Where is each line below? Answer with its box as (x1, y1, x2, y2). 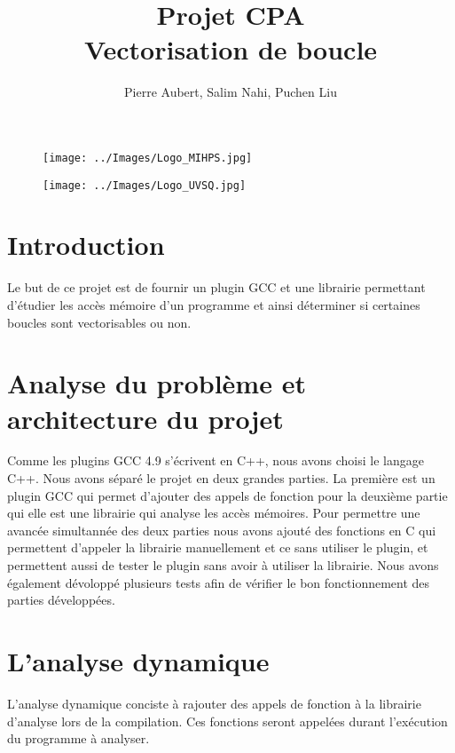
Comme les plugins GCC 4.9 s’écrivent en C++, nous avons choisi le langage (7, 451, 424, 470)
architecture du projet (7, 400, 284, 436)
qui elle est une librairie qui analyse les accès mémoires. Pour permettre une (7, 503, 420, 522)
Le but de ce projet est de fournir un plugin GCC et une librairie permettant (7, 278, 426, 297)
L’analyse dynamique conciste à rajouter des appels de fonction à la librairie (7, 694, 421, 712)
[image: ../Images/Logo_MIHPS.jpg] (43, 151, 253, 164)
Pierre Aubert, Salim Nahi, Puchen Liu (124, 83, 337, 101)
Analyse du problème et (7, 365, 306, 401)
